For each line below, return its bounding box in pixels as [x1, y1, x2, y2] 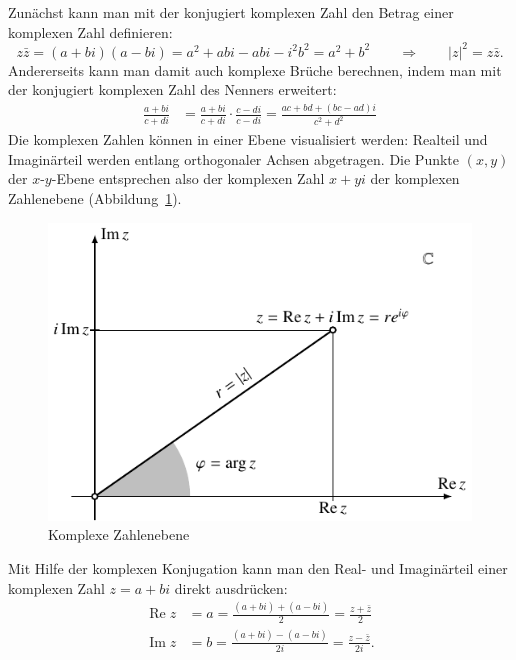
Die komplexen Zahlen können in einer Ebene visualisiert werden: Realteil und [8, 129, 488, 150]
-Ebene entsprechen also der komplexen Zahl [51, 168, 325, 189]
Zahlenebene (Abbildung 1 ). [8, 187, 182, 208]
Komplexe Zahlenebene [48, 524, 190, 545]
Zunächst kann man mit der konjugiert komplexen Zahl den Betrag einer [8, 2, 454, 22]
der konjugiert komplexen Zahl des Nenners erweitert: [8, 79, 337, 100]
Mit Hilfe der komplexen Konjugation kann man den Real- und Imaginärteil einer [8, 557, 508, 578]
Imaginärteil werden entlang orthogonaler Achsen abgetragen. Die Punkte [8, 148, 460, 169]
